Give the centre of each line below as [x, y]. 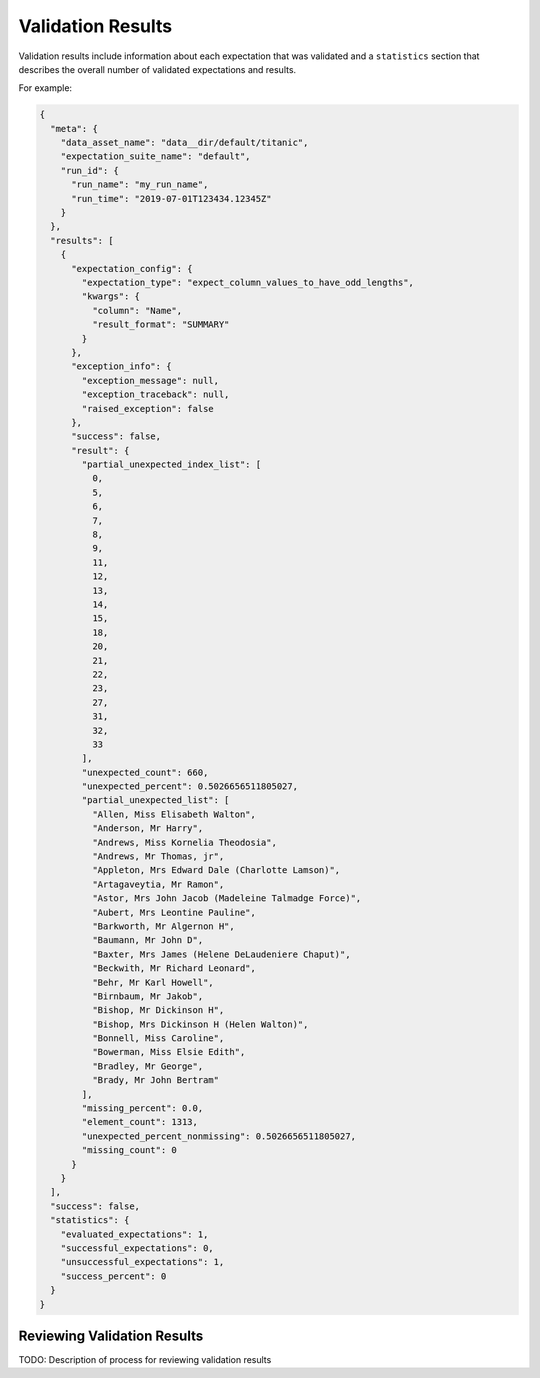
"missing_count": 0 [129, 1150]
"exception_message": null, [150, 380]
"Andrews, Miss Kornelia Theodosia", [184, 842]
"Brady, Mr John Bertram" [155, 1080]
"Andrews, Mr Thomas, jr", [158, 856]
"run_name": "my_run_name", [140, 184]
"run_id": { [90, 170]
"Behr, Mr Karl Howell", [152, 982]
